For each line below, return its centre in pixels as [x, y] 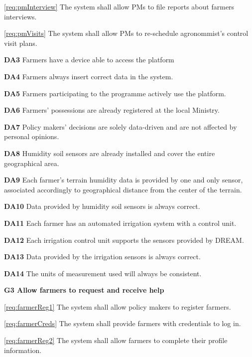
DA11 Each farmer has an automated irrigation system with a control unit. [120, 223]
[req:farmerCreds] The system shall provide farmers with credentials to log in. [123, 323]
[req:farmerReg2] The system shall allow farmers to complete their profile [116, 340]
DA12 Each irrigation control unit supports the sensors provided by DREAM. [124, 240]
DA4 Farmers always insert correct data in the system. [89, 76]
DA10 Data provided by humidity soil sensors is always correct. [102, 206]
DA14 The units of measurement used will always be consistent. [103, 273]
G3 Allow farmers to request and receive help [84, 290]
